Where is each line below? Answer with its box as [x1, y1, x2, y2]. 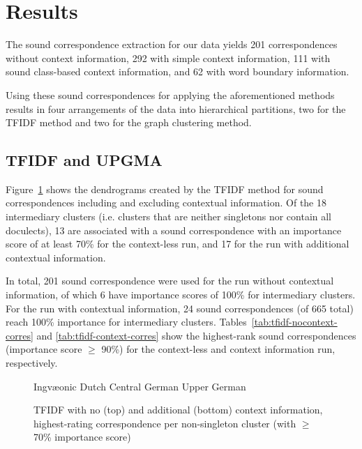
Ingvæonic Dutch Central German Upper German [33, 379, 246, 393]
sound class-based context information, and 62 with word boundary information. [6, 64, 349, 79]
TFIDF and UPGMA [6, 149, 163, 171]
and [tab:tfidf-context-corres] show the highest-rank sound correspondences [36, 328, 356, 342]
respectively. [6, 356, 58, 370]
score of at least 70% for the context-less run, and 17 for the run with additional [6, 236, 349, 251]
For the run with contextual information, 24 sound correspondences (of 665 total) [6, 300, 354, 315]
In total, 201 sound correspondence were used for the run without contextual [6, 273, 334, 288]
